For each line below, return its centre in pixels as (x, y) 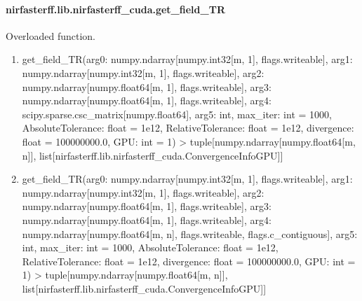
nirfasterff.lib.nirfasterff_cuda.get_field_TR (115, 9)
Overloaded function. (51, 35)
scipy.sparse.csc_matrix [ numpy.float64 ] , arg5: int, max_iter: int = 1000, (177, 114)
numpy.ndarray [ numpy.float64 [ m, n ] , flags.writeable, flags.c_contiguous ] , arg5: (190, 233)
